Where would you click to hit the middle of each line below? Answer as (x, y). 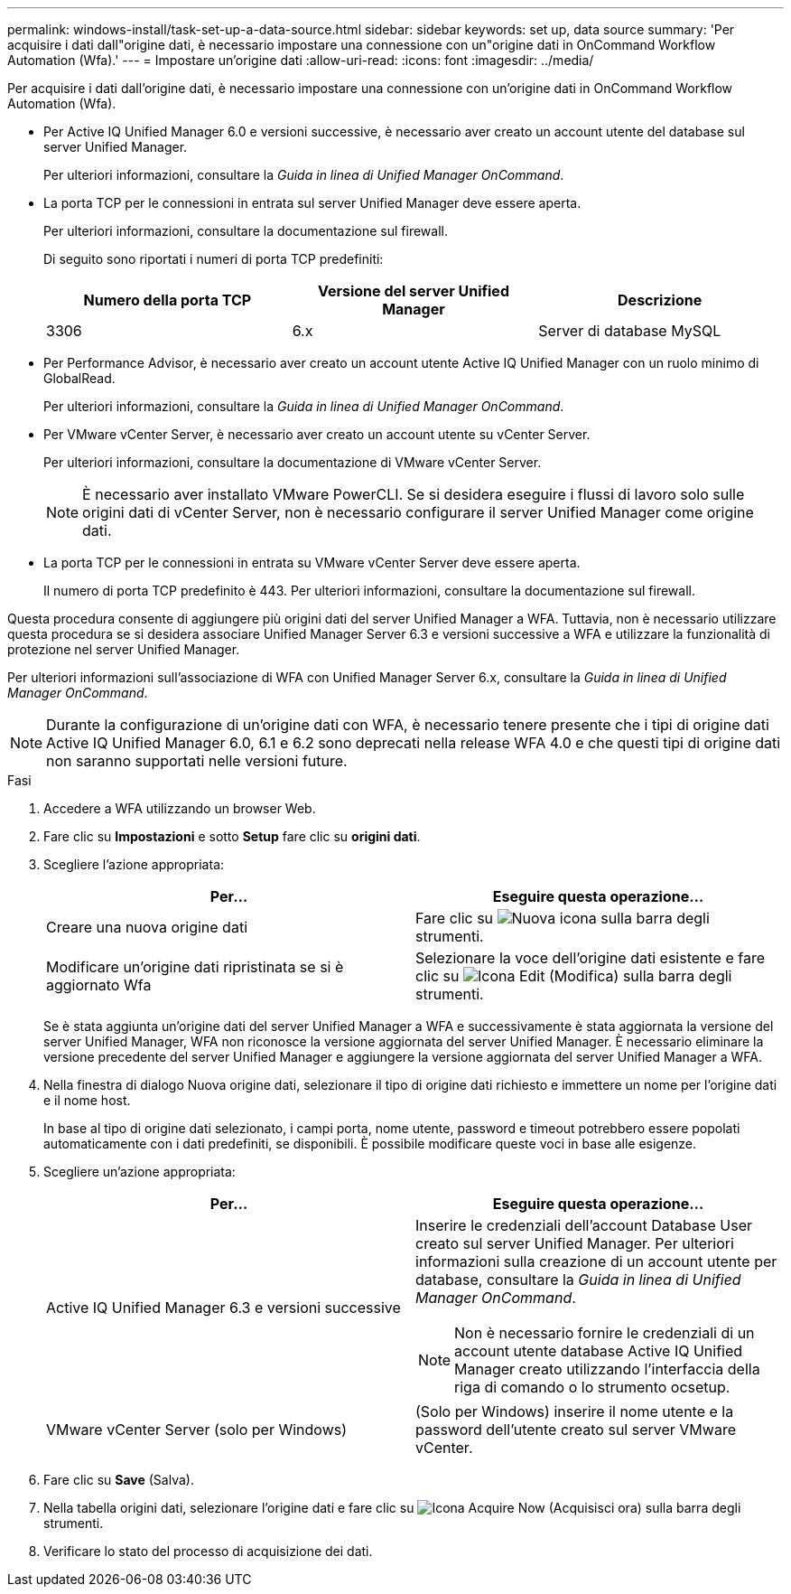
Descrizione (660, 300)
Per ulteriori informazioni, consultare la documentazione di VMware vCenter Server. (293, 462)
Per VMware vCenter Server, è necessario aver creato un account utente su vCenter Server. (317, 434)
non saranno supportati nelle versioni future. (197, 761)
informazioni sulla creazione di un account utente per (596, 1261)
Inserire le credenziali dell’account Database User (584, 1225)
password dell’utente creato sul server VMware (576, 1430)
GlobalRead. (79, 378)
